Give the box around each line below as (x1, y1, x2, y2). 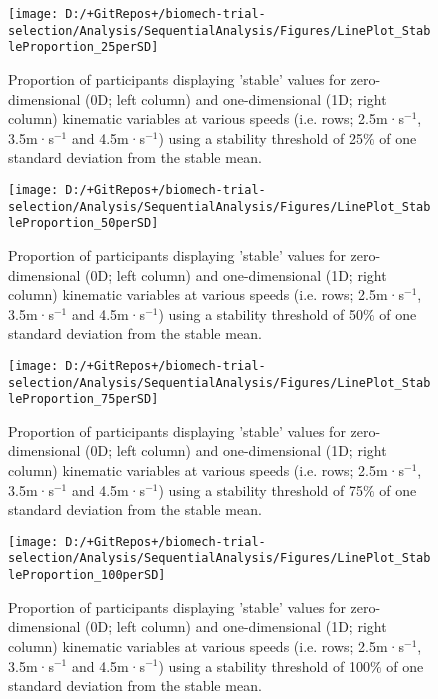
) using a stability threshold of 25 (158, 127, 363, 148)
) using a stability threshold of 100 (158, 655, 370, 676)
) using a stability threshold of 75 (158, 479, 363, 500)
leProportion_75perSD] (8, 392, 159, 407)
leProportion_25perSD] (8, 40, 159, 55)
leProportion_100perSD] (8, 568, 166, 583)
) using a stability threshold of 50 (158, 303, 363, 324)
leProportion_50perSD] (8, 216, 159, 231)
